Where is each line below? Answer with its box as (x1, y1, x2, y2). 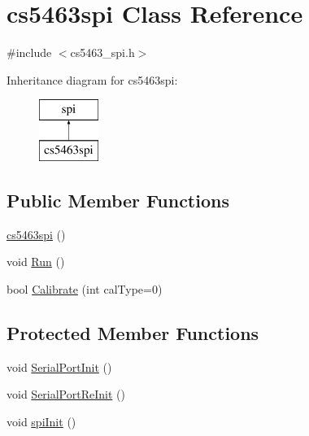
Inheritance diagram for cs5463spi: (7, 71, 178, 88)
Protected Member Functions (7, 320, 259, 345)
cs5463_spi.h (70, 44, 135, 61)
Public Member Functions (7, 187, 229, 212)
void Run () (7, 253, 65, 270)
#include (7, 44, 52, 61)
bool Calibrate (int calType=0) (7, 280, 163, 297)
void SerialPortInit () (7, 358, 112, 375)
